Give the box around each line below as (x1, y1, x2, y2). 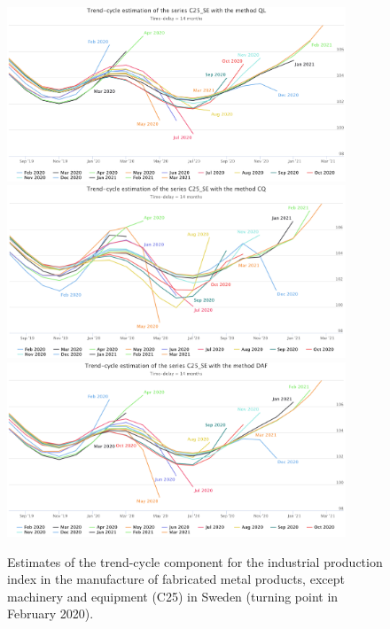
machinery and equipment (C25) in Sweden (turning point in (7, 586, 339, 605)
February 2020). (7, 604, 94, 623)
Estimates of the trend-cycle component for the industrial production (7, 552, 383, 571)
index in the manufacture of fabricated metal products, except (7, 570, 345, 588)
